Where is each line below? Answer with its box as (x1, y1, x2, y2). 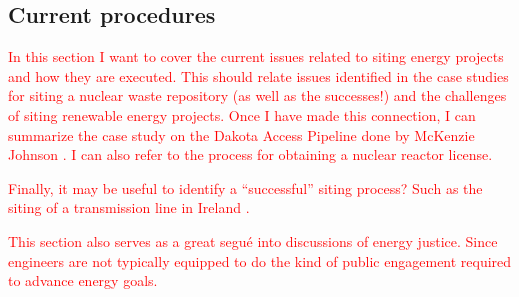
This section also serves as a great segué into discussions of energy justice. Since (8, 230, 498, 251)
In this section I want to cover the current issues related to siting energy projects (8, 46, 504, 67)
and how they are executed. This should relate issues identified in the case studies (8, 65, 509, 86)
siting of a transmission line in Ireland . (8, 197, 250, 218)
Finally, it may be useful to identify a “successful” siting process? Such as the (8, 177, 483, 198)
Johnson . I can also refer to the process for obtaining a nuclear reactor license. (8, 144, 493, 165)
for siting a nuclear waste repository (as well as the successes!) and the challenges (8, 85, 507, 106)
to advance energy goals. (8, 270, 158, 291)
